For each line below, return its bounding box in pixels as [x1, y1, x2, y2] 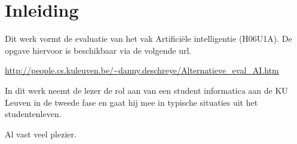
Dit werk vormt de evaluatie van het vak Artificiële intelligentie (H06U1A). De [5, 32, 292, 45]
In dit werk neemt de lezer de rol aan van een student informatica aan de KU [5, 84, 288, 96]
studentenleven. [5, 108, 62, 120]
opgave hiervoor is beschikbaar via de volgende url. [5, 44, 192, 56]
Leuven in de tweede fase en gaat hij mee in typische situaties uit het [5, 96, 258, 108]
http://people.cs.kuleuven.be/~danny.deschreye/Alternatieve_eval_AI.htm [5, 64, 279, 76]
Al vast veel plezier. [5, 127, 76, 140]
